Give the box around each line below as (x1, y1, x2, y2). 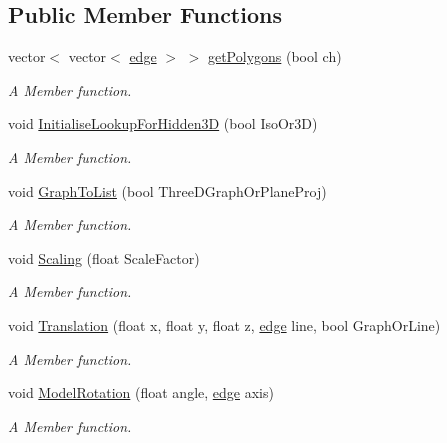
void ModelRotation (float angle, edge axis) (8, 382, 274, 403)
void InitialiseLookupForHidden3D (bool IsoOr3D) (8, 113, 318, 134)
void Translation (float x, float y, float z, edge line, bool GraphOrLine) (8, 314, 441, 335)
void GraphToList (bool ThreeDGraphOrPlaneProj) (8, 180, 327, 201)
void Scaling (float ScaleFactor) (8, 247, 200, 268)
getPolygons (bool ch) (207, 46, 342, 67)
